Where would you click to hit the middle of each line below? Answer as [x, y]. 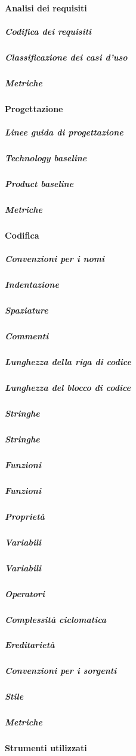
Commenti [27, 335]
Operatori [25, 593]
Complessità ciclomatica [56, 619]
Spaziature [27, 310]
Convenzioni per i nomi [55, 258]
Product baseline [39, 183]
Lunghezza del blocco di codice [68, 387]
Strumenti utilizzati [46, 748]
